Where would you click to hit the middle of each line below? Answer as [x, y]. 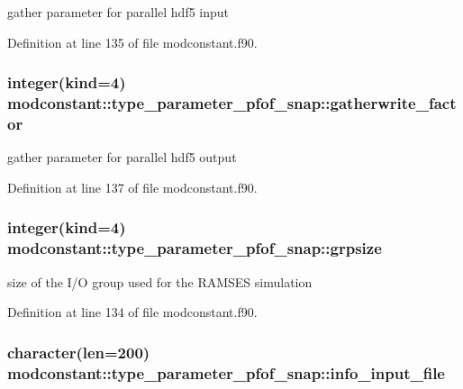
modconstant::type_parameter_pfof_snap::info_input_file [226, 372]
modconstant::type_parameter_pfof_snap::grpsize [195, 248]
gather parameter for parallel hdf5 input [118, 12]
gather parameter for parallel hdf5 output [122, 157]
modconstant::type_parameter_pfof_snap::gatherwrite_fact [232, 103]
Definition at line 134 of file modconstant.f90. [132, 312]
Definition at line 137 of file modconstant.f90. [132, 187]
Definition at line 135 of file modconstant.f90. [132, 42]
